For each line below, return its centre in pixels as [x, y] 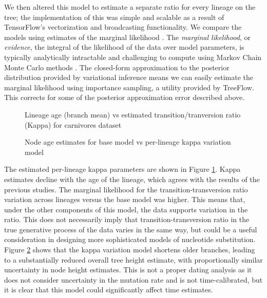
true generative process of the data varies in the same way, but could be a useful [131, 229]
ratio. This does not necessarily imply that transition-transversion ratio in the [127, 219]
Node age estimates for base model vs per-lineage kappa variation [128, 142]
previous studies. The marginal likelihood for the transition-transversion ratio [126, 189]
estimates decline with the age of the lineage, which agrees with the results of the [132, 179]
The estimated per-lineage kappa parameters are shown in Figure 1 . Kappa [122, 169]
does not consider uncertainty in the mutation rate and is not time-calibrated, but [133, 279]
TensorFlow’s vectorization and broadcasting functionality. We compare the [123, 27]
